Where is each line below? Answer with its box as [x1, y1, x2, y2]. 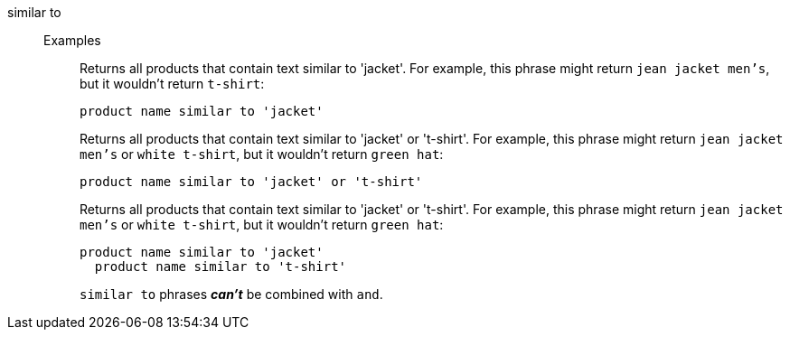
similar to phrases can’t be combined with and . [80, 286, 383, 302]
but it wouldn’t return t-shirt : [80, 76, 265, 91]
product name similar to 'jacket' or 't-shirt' [80, 174, 423, 189]
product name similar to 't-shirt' [94, 259, 347, 274]
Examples [43, 33, 101, 48]
